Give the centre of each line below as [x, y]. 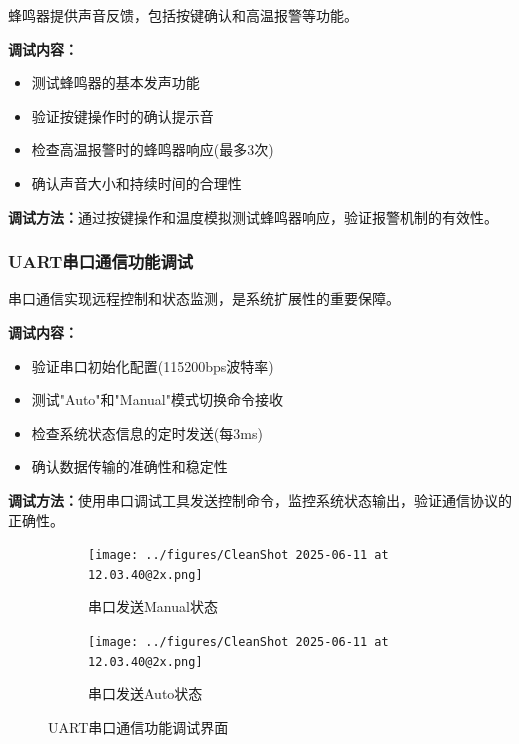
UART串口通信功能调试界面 [138, 726]
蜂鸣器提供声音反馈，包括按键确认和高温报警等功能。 [183, 15]
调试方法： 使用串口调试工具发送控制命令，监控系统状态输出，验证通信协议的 [260, 499]
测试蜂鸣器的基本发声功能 [115, 82]
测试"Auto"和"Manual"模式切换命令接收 [157, 399]
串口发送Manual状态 [153, 606]
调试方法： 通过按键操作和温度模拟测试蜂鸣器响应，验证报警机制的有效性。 [253, 216]
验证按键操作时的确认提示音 [122, 115]
